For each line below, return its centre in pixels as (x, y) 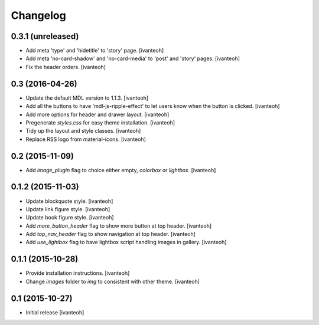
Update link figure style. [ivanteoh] (68, 209)
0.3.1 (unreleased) (45, 36)
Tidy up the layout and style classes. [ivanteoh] (83, 131)
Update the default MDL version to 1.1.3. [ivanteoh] (87, 98)
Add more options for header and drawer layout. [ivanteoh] (97, 114)
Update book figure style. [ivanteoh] (70, 218)
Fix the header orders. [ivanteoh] (66, 67)
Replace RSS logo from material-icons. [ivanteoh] (86, 139)
